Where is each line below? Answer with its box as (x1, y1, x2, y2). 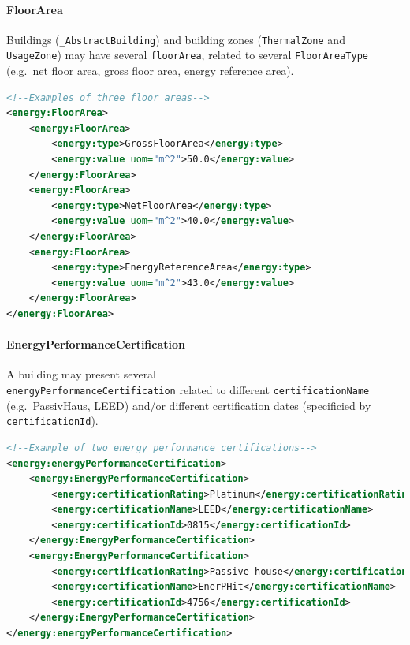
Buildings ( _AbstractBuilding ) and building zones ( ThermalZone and (6, 31, 345, 47)
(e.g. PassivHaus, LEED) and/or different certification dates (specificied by (6, 397, 371, 413)
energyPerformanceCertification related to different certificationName (6, 382, 370, 397)
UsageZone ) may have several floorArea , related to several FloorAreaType (6, 47, 369, 63)
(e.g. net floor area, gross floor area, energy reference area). (6, 62, 294, 79)
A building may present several (6, 366, 157, 382)
